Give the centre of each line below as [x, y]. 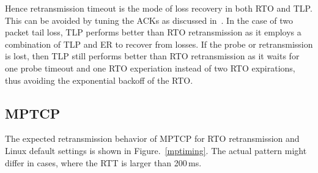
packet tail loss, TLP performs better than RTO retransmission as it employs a [153, 32]
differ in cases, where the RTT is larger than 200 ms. [103, 162]
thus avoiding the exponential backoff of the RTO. [99, 80]
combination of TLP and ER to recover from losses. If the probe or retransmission [159, 44]
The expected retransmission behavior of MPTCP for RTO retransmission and [152, 138]
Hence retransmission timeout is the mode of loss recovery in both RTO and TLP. [159, 8]
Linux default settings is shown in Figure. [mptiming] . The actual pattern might [156, 150]
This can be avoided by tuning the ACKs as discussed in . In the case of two [149, 20]
